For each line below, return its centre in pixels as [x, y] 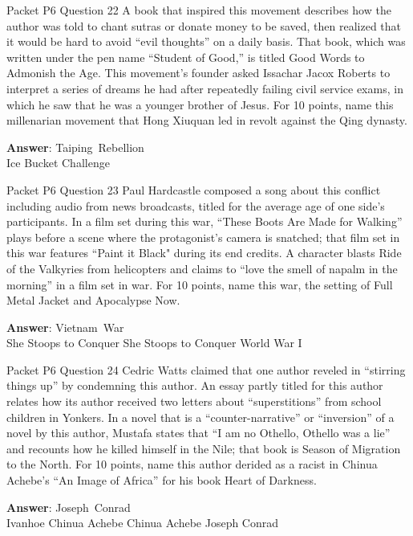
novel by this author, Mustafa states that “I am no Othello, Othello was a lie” [198, 433]
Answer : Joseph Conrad [69, 507]
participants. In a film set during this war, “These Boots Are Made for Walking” [204, 221]
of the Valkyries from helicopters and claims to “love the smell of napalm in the [202, 268]
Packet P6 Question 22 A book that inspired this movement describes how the [199, 10]
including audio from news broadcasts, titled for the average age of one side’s [196, 205]
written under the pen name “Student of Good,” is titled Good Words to [186, 57]
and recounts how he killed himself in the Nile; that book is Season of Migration [204, 448]
